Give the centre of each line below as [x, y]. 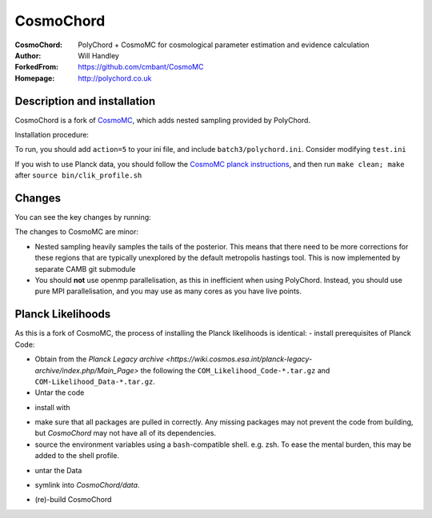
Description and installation [85, 101]
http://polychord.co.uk [115, 78]
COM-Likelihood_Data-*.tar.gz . [95, 381]
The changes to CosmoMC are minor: [77, 232]
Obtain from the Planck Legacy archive [99, 359]
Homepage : [35, 78]
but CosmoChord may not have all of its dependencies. [126, 433]
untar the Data [58, 470]
